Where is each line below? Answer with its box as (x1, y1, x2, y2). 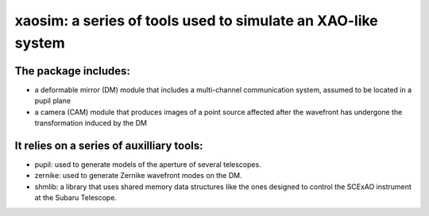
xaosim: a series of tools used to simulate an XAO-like (14, 12, 379, 29)
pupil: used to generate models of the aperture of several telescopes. (34, 159, 261, 169)
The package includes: (14, 64, 131, 78)
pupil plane (34, 96, 71, 106)
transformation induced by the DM (34, 119, 147, 128)
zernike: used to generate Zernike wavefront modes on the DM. (34, 171, 242, 180)
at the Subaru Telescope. (34, 193, 117, 203)
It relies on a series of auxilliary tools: (14, 138, 203, 152)
